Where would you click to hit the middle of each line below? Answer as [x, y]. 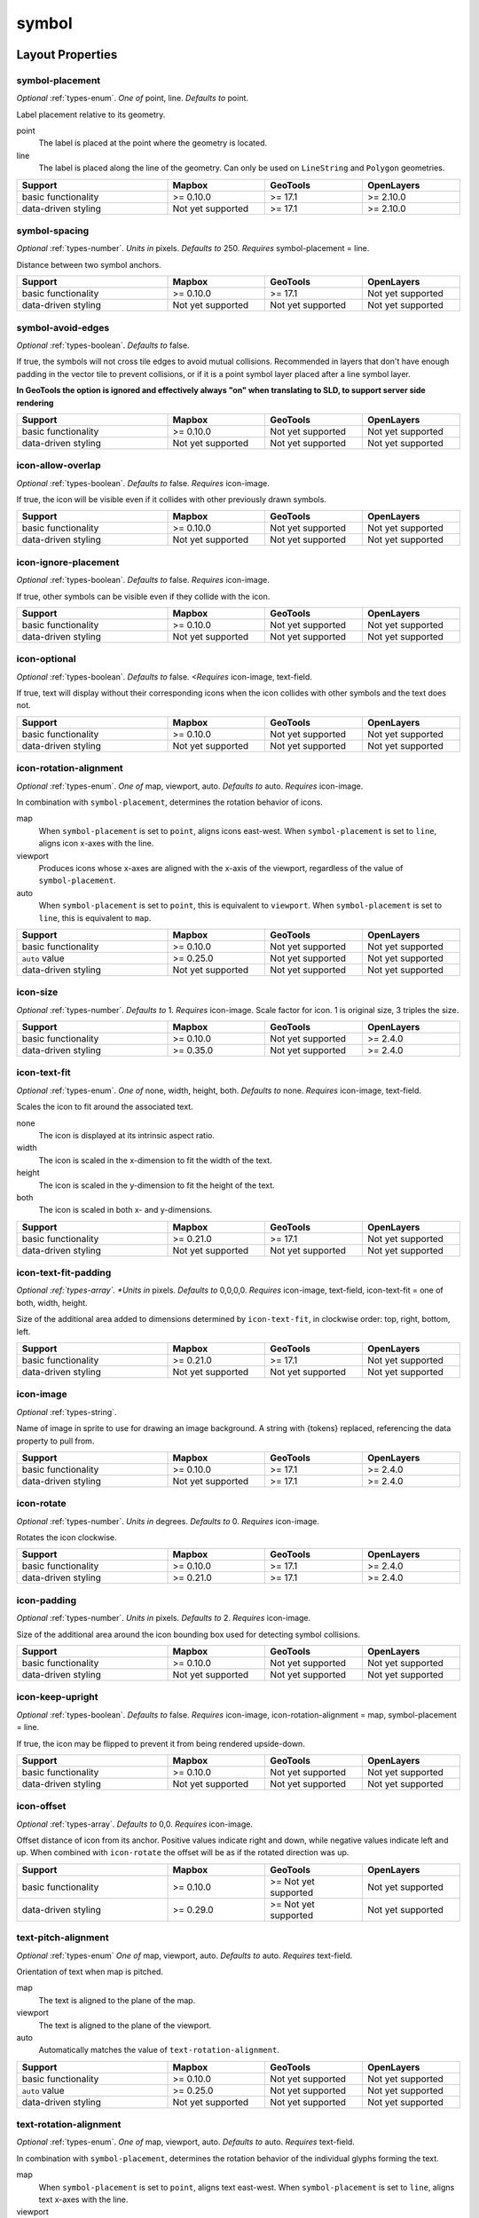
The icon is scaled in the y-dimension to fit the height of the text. [157, 1185]
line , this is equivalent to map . [95, 917]
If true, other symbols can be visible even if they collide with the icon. [143, 596]
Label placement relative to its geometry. [91, 114]
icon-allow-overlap [59, 466]
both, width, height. [52, 1302]
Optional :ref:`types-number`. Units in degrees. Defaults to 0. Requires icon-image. [168, 1521]
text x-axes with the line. [83, 2199]
